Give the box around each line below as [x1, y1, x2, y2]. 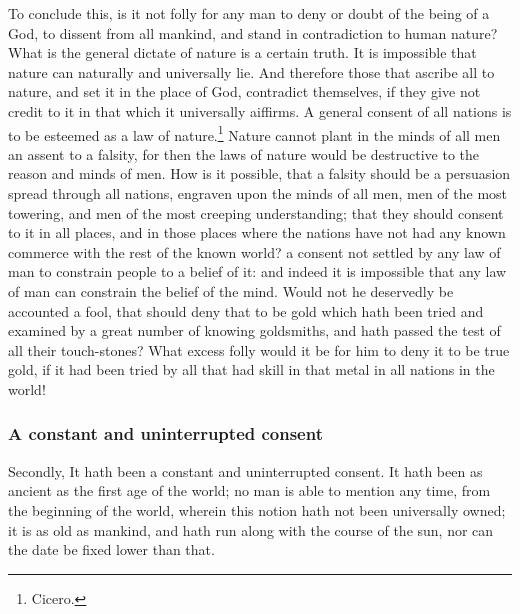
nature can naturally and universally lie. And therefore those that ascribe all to [8, 61, 495, 82]
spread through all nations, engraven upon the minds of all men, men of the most [8, 183, 507, 203]
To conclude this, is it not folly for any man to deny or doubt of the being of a [8, 3, 490, 23]
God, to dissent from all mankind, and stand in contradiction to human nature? [8, 22, 498, 43]
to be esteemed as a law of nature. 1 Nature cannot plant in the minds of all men [8, 121, 501, 145]
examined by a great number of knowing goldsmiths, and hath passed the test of [8, 320, 501, 341]
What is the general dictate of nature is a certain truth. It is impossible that [8, 42, 477, 63]
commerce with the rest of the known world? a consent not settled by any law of [8, 241, 501, 262]
